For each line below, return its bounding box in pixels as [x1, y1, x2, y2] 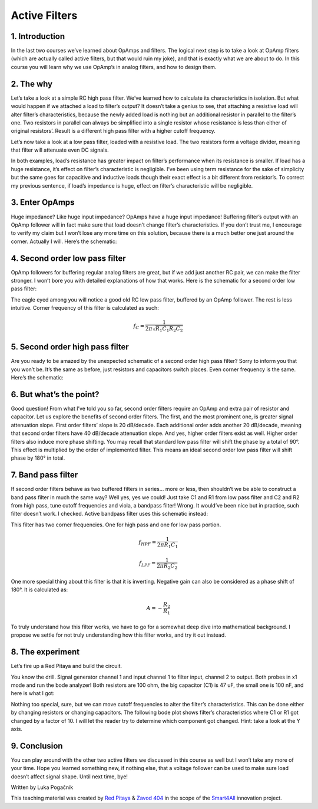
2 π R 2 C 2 [156, 562, 178, 571]
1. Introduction [11, 31, 65, 41]
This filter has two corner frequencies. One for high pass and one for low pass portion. [11, 521, 221, 528]
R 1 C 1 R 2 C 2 [155, 325, 183, 333]
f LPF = [139, 560, 156, 568]
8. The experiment [11, 647, 79, 657]
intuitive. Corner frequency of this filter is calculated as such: [11, 304, 159, 312]
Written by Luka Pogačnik [11, 784, 74, 791]
